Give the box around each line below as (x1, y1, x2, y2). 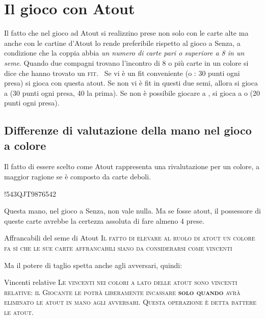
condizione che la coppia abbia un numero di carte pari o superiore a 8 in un (4, 47, 245, 58)
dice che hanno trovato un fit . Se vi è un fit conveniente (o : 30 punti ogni (4, 67, 240, 78)
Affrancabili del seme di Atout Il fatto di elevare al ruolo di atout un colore (4, 232, 255, 243)
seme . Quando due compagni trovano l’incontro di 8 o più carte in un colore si (4, 57, 249, 68)
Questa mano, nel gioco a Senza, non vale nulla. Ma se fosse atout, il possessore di (4, 205, 261, 216)
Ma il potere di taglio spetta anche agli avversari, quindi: (4, 259, 182, 270)
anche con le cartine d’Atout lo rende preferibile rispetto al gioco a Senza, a (4, 37, 241, 48)
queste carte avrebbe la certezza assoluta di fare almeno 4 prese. (4, 215, 204, 226)
